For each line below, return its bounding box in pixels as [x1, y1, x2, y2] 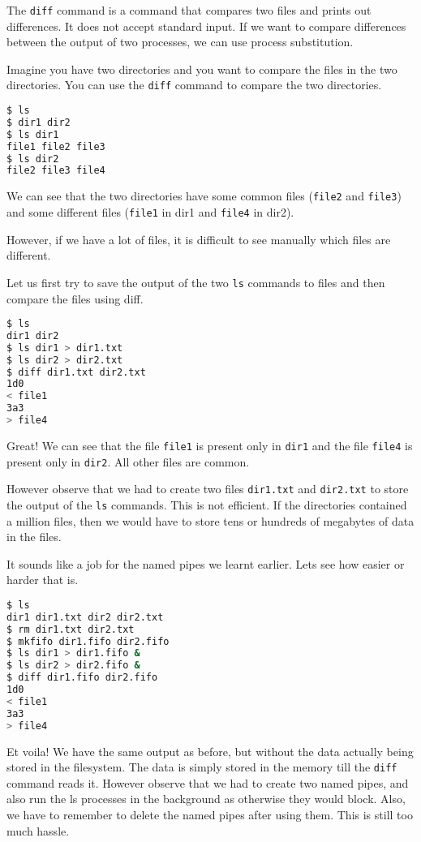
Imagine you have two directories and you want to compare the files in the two [6, 60, 397, 77]
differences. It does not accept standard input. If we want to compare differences [6, 17, 406, 34]
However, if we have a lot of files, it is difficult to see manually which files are [6, 230, 391, 247]
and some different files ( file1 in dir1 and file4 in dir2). [6, 204, 294, 220]
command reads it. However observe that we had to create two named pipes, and [6, 774, 409, 791]
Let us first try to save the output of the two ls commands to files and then [6, 273, 385, 290]
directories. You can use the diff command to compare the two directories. [6, 76, 382, 93]
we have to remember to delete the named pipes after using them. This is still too [6, 806, 413, 823]
